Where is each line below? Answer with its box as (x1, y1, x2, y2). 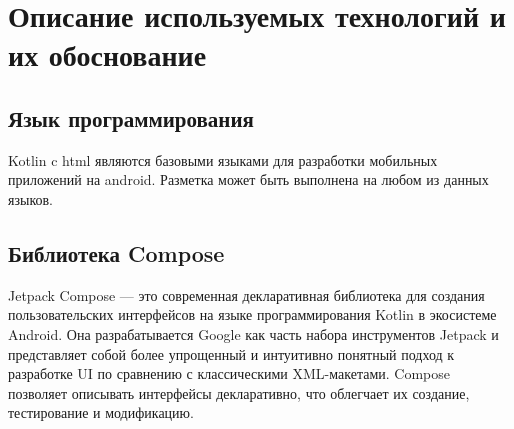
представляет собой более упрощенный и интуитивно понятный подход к (8, 343, 455, 364)
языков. (8, 188, 53, 209)
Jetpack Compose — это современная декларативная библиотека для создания (8, 284, 485, 305)
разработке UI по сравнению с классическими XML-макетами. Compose (8, 363, 450, 384)
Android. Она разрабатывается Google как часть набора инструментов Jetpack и (8, 323, 499, 344)
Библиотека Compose (8, 237, 225, 268)
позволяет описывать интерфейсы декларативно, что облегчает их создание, (8, 382, 470, 403)
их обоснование (8, 34, 207, 75)
